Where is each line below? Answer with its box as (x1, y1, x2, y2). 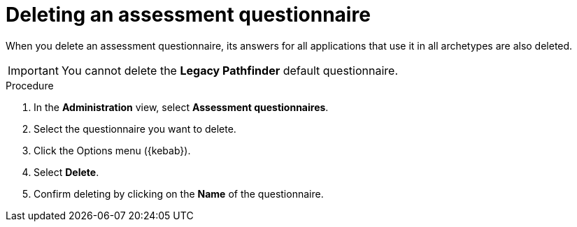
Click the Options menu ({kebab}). (34, 144, 191, 156)
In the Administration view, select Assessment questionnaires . (34, 101, 329, 113)
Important (8, 63, 59, 78)
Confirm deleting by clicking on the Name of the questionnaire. (34, 187, 324, 200)
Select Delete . (34, 166, 99, 178)
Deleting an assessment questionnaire (6, 3, 371, 27)
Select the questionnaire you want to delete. (34, 122, 236, 135)
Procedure (6, 79, 54, 91)
